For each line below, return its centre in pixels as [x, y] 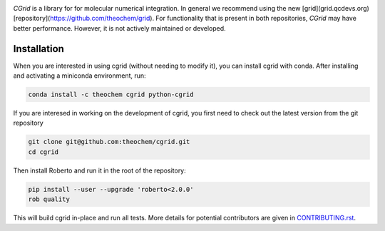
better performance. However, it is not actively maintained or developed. [119, 28]
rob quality [49, 199]
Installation [38, 49]
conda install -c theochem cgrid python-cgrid [111, 95]
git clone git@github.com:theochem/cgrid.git [109, 142]
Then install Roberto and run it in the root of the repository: [100, 170]
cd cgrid [43, 152]
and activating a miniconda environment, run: [79, 76]
